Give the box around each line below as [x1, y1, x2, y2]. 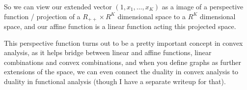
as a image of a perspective [162, 1, 244, 11]
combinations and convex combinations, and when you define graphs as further [4, 57, 242, 67]
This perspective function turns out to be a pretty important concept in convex [4, 37, 243, 48]
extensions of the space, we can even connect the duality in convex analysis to [4, 66, 239, 77]
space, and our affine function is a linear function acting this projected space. [4, 21, 236, 31]
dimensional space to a [117, 11, 186, 21]
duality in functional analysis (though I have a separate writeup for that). [4, 76, 226, 87]
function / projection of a [4, 11, 81, 21]
